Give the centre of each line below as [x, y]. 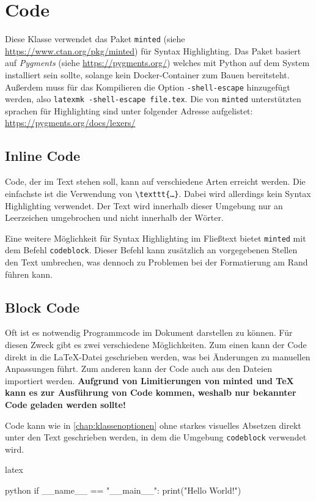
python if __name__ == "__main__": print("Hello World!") [123, 490]
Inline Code [43, 156]
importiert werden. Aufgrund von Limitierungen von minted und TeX [149, 380]
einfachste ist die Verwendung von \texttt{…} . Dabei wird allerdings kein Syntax [158, 193]
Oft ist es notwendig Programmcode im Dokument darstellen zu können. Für [149, 332]
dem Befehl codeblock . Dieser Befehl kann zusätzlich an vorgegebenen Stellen [151, 250]
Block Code [42, 307]
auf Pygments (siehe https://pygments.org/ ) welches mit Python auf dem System [157, 63]
